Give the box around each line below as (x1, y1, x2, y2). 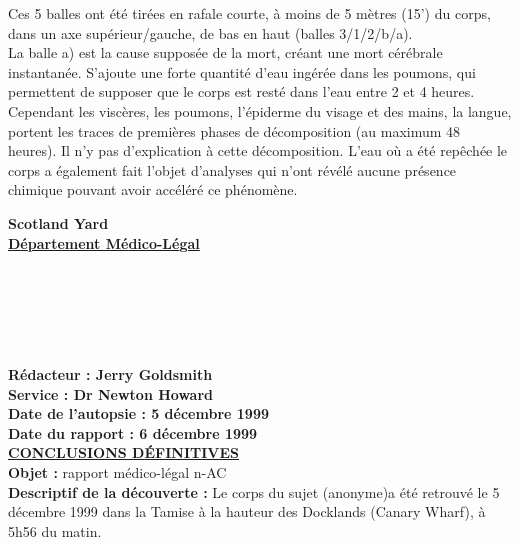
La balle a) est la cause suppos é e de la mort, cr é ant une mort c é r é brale (8, 42, 443, 63)
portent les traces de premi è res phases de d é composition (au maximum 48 (8, 120, 461, 141)
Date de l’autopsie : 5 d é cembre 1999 (8, 403, 269, 424)
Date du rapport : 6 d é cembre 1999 (8, 422, 258, 443)
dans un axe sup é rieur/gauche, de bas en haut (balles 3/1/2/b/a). (8, 22, 413, 43)
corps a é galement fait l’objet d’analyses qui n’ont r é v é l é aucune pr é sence (8, 159, 457, 180)
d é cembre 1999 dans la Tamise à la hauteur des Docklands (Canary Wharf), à (8, 501, 486, 522)
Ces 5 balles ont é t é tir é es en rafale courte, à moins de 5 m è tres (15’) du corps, (8, 3, 491, 23)
